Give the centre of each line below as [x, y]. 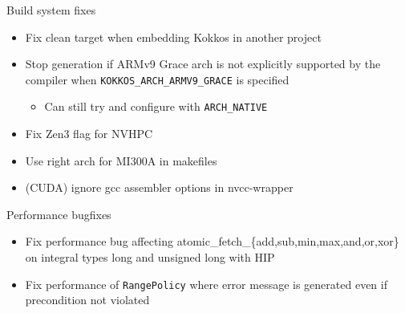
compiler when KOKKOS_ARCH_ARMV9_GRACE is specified [157, 79]
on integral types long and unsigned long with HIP [150, 257]
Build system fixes [51, 10]
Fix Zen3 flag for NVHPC [89, 134]
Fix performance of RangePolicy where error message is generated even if [206, 284]
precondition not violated [87, 300]
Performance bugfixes [59, 214]
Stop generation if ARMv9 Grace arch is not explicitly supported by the [203, 64]
